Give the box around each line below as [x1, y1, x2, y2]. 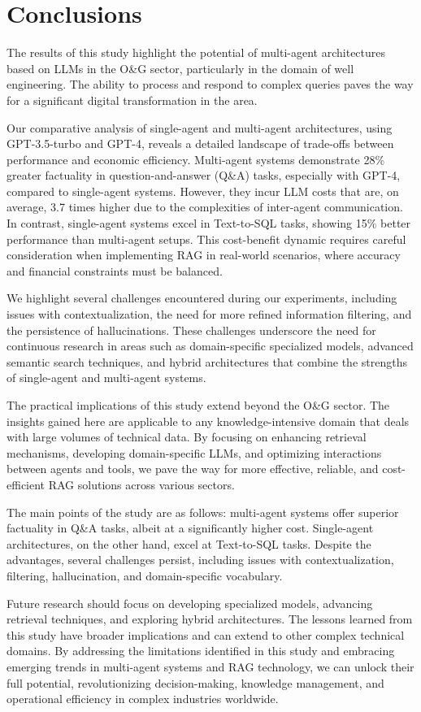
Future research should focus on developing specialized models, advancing [7, 594, 373, 611]
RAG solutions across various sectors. [48, 475, 235, 493]
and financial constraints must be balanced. [7, 262, 223, 279]
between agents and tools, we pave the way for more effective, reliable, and [7, 460, 379, 477]
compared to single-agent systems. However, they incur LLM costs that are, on [7, 182, 399, 199]
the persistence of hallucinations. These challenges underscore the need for [7, 321, 376, 338]
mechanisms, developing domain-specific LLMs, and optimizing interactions [7, 444, 382, 461]
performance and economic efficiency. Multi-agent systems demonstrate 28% [7, 150, 385, 167]
